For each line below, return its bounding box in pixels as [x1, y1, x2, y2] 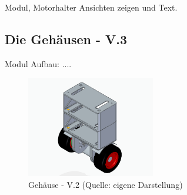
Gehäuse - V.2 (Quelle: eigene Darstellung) [28, 178, 183, 190]
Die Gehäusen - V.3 [5, 29, 128, 48]
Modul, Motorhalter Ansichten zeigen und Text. [5, 1, 178, 13]
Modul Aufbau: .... [5, 57, 72, 70]
